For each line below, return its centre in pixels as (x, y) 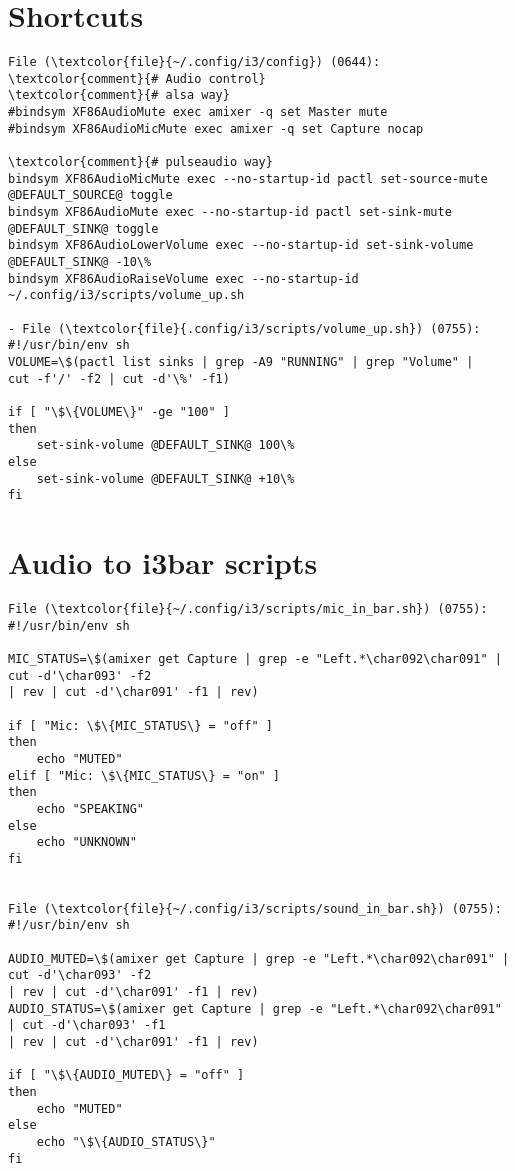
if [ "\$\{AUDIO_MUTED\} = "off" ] (126, 1075)
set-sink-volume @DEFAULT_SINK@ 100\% (165, 445)
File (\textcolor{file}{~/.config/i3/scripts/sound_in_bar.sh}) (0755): (255, 908)
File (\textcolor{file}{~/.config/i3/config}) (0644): (194, 62)
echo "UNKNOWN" (86, 842)
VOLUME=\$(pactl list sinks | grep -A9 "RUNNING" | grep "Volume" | (241, 361)
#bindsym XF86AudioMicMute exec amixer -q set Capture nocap (216, 128)
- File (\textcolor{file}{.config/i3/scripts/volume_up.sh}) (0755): (244, 328)
